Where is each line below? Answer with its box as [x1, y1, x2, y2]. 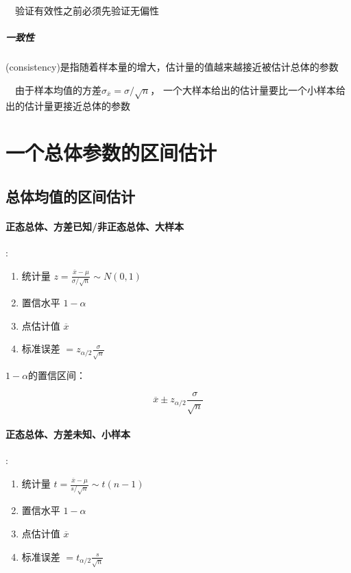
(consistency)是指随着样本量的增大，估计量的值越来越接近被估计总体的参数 [5, 60, 339, 74]
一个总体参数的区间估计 [5, 138, 217, 167]
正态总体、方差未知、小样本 [5, 427, 130, 441]
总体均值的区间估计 [5, 185, 135, 206]
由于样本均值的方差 [15, 82, 101, 97]
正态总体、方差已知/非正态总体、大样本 [5, 219, 184, 233]
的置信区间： [28, 368, 86, 382]
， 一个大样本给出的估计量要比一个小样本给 [150, 82, 346, 97]
